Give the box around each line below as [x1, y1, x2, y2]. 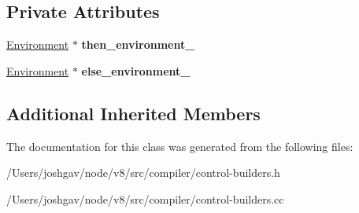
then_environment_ [81, 36, 195, 53]
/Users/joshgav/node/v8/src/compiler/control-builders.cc [6, 190, 284, 207]
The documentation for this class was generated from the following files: [6, 138, 353, 154]
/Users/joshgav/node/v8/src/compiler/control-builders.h [6, 164, 280, 181]
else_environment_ [81, 62, 191, 79]
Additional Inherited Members [6, 101, 261, 125]
